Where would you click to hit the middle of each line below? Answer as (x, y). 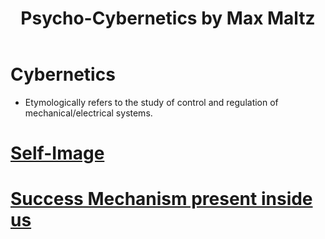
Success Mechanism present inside (161, 199)
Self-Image (57, 153)
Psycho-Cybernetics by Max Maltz (168, 18)
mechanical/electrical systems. (88, 113)
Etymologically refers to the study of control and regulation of (151, 102)
